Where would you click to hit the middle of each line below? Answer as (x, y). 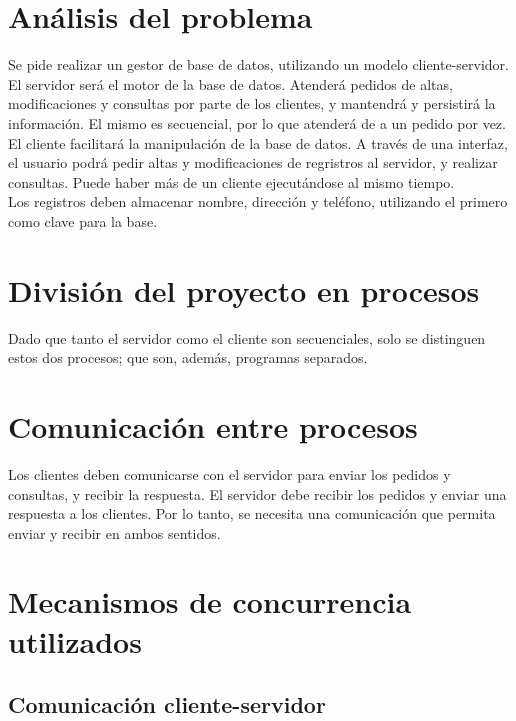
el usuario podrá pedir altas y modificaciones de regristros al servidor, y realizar (253, 162)
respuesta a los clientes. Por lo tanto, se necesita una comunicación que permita (252, 513)
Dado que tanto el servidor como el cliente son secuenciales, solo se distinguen (247, 337)
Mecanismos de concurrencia (210, 601)
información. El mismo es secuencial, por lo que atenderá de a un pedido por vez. (257, 122)
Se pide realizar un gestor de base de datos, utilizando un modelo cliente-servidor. (259, 64)
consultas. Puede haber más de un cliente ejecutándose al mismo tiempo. (231, 181)
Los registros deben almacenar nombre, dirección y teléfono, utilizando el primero (258, 201)
